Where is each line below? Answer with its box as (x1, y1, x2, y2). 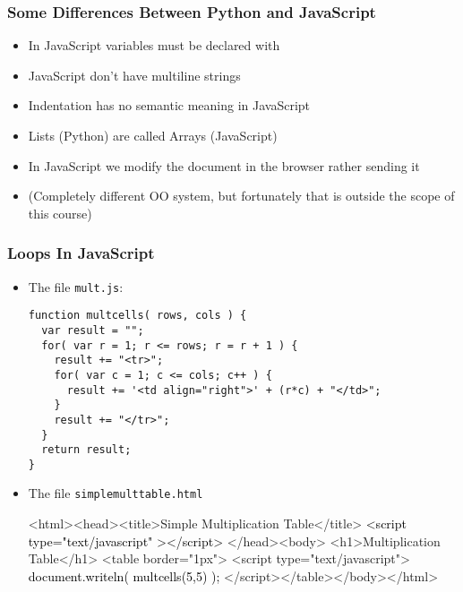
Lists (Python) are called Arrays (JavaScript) (28, 126, 278, 144)
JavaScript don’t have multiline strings (28, 65, 241, 84)
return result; (41, 443, 132, 457)
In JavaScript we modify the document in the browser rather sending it (28, 156, 420, 175)
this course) (28, 203, 92, 222)
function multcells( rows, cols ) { (28, 309, 247, 322)
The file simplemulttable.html (28, 484, 203, 502)
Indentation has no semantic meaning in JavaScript (28, 96, 311, 115)
